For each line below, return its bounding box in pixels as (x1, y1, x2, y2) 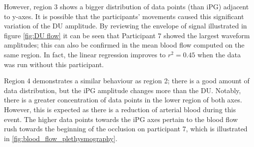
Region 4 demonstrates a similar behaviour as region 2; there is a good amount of (4, 75, 250, 86)
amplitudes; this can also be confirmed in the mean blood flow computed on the (4, 40, 245, 50)
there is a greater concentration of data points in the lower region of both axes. (4, 95, 242, 105)
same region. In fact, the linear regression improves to (4, 49, 166, 59)
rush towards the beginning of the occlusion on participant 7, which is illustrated (4, 123, 248, 134)
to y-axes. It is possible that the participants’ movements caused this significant (4, 11, 244, 21)
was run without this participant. (4, 59, 104, 69)
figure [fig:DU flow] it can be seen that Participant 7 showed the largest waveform (4, 30, 250, 40)
